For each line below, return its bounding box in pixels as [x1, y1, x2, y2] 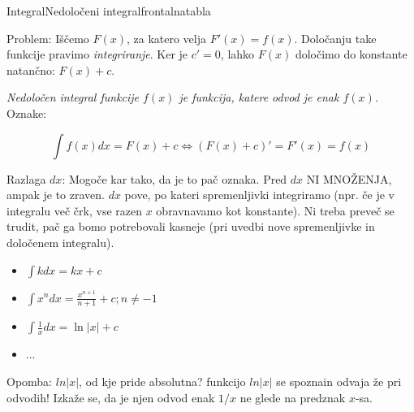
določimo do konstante [295, 46, 408, 63]
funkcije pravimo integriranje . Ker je [6, 46, 188, 63]
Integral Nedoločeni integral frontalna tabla [6, 2, 211, 19]
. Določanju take [294, 29, 377, 46]
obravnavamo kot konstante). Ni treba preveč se [156, 202, 395, 219]
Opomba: [6, 372, 53, 389]
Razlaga [6, 170, 46, 187]
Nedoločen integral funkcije [6, 89, 140, 106]
